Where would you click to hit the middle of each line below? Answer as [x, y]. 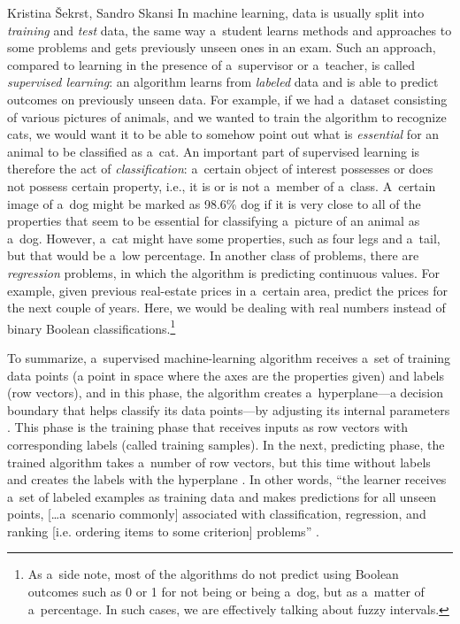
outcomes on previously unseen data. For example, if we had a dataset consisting [227, 99]
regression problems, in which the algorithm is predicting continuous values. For [224, 272]
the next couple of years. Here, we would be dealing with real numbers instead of [226, 308]
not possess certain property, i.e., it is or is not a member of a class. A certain [222, 185]
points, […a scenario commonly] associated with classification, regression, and [217, 514]
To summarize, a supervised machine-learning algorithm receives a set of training [229, 357]
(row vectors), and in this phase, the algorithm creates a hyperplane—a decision [225, 393]
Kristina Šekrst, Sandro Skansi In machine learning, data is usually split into [216, 12]
